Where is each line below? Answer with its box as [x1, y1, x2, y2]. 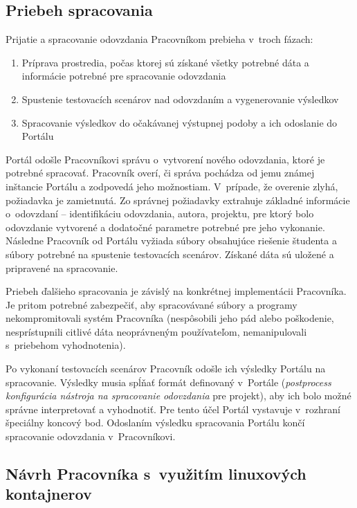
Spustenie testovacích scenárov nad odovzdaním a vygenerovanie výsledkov [21, 91, 339, 106]
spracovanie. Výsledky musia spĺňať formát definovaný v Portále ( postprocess [6, 374, 331, 389]
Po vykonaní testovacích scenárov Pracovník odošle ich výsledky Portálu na [6, 361, 326, 376]
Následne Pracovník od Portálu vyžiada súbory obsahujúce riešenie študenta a [6, 233, 337, 248]
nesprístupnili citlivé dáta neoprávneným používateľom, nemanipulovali [6, 324, 307, 338]
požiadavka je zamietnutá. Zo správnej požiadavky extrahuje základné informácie [6, 192, 350, 207]
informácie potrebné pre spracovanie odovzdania [21, 69, 226, 83]
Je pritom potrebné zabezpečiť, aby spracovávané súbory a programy [6, 297, 297, 311]
